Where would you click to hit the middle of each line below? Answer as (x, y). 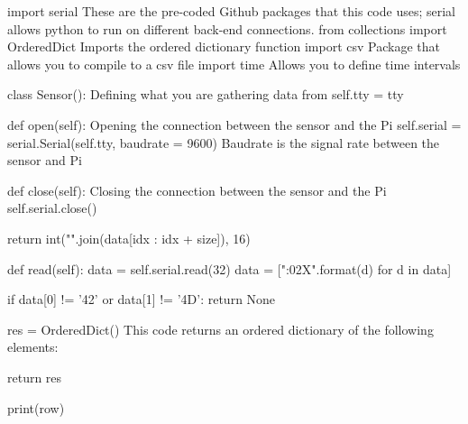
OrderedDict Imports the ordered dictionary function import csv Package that (224, 46)
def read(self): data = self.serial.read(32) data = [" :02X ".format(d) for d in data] (229, 268)
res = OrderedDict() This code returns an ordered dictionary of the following (220, 329)
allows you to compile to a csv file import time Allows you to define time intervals (234, 64)
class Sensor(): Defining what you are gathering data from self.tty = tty (206, 94)
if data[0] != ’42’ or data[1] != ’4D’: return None (142, 299)
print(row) (36, 407)
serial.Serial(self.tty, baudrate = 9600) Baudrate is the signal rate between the (224, 142)
